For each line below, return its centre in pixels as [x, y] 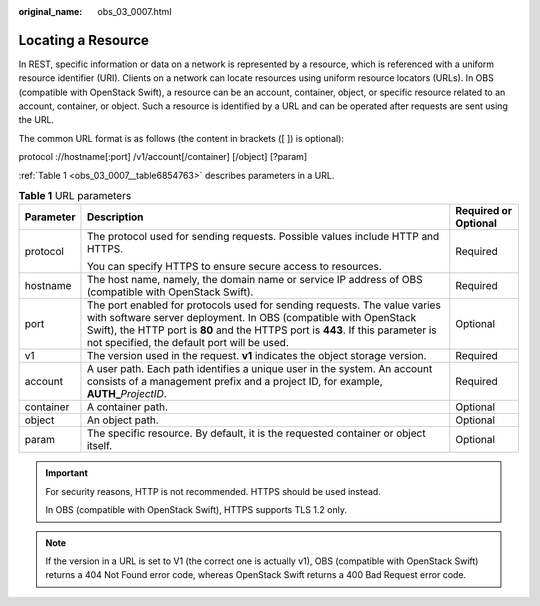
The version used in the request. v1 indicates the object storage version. [256, 356]
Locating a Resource [84, 40]
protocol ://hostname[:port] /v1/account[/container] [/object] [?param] [163, 157]
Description [115, 217]
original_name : [50, 11]
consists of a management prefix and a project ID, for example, [235, 382]
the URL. [36, 120]
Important [67, 473]
